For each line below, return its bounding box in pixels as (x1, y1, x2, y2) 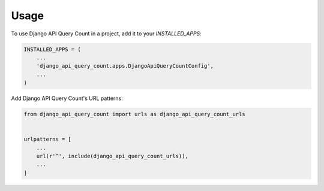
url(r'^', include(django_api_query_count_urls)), (36, 153, 188, 160)
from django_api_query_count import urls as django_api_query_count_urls (23, 111, 245, 118)
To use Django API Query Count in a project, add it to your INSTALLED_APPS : (11, 30, 202, 37)
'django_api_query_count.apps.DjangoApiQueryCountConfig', (36, 63, 214, 69)
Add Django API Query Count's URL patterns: (11, 95, 123, 102)
